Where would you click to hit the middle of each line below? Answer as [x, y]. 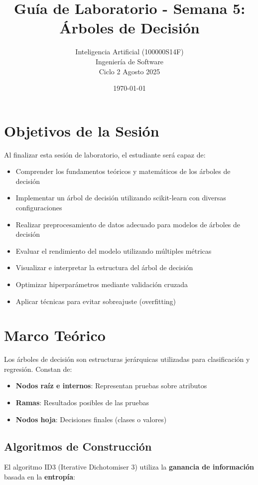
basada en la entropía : [40, 477]
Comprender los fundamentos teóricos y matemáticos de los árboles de [123, 171]
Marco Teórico [55, 335]
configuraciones [39, 207]
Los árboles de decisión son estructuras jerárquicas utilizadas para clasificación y [127, 359]
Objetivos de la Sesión [82, 130]
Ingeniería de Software [129, 61]
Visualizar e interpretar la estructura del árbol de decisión [104, 267]
